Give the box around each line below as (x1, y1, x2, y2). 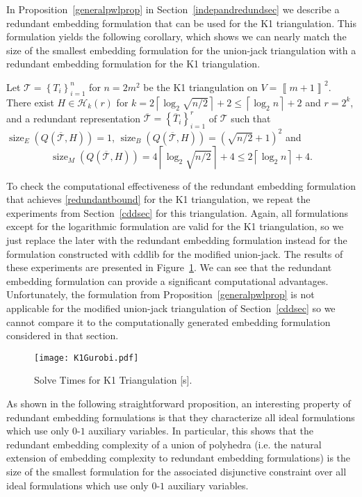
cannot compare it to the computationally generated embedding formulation (6, 314, 331, 329)
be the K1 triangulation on (143, 79, 258, 94)
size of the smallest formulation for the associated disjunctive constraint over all (6, 464, 347, 478)
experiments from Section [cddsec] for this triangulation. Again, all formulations (6, 205, 349, 220)
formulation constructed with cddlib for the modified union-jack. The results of (6, 246, 343, 261)
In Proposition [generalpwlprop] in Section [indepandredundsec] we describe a (6, 2, 340, 16)
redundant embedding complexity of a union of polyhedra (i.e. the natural (6, 437, 322, 451)
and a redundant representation (6, 111, 141, 125)
